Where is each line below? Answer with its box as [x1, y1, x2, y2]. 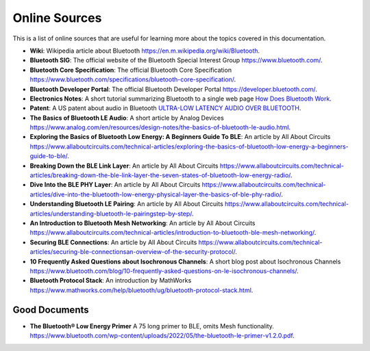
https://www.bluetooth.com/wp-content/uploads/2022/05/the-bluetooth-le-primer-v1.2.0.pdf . [29, 332, 295, 339]
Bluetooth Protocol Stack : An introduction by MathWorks [29, 276, 192, 285]
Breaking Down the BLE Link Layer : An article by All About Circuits [29, 161, 219, 170]
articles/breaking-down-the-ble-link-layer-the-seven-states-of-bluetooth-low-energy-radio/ [29, 171, 291, 179]
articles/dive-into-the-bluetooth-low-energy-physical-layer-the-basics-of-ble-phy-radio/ [29, 190, 282, 198]
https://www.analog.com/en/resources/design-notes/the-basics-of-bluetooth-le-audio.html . [29, 123, 291, 131]
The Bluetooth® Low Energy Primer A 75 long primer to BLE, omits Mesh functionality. [29, 322, 274, 330]
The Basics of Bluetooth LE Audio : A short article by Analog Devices [29, 114, 224, 122]
